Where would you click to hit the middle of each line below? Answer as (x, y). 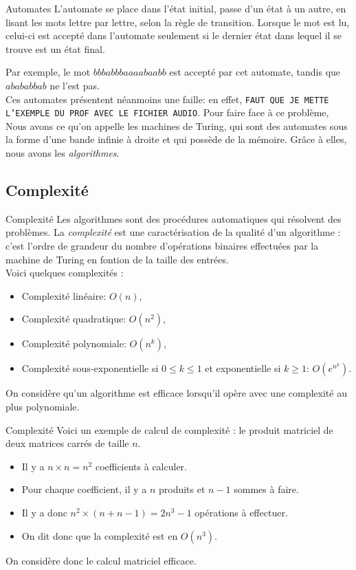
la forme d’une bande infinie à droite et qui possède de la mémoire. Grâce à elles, (176, 139)
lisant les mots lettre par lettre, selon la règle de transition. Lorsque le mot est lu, (178, 22)
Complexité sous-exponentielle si (90, 368)
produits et (182, 489)
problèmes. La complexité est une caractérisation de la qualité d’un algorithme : (173, 232)
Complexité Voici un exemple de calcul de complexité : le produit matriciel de (169, 429)
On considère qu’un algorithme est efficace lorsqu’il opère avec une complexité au (176, 393)
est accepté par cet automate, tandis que (255, 72)
